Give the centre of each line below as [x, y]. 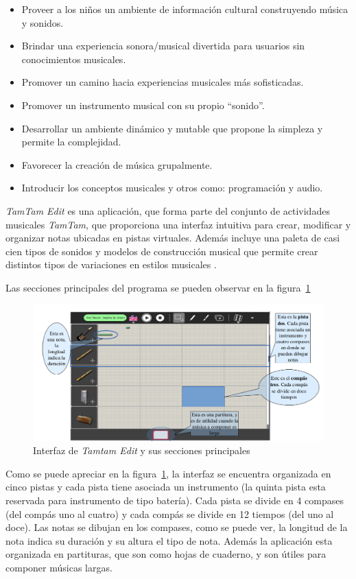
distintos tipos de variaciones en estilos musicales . [111, 264]
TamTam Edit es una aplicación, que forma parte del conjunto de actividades [168, 210]
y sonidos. [43, 22]
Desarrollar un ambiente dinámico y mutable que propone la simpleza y [172, 128]
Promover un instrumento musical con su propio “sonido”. [143, 105]
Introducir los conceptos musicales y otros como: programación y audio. [172, 188]
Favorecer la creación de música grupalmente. [117, 164]
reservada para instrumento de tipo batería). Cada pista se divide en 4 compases [175, 500]
